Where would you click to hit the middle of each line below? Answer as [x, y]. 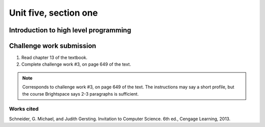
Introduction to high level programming [70, 30]
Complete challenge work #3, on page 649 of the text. [76, 64]
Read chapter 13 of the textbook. [54, 58]
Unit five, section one [53, 13]
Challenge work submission [53, 46]
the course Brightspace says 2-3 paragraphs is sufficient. [80, 94]
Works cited [24, 109]
